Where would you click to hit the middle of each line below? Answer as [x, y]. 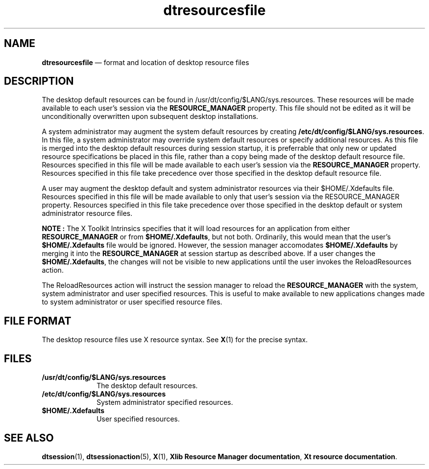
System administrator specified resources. [165, 402]
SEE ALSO [29, 438]
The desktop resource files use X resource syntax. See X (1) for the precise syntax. [175, 340]
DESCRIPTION [39, 81]
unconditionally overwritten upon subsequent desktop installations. [150, 117]
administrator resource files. [87, 213]
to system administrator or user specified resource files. [132, 302]
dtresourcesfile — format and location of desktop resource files [145, 62]
